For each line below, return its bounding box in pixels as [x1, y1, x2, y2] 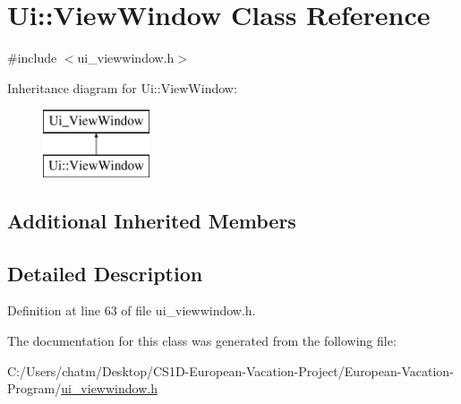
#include [7, 48, 57, 67]
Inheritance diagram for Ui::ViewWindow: [7, 78, 237, 97]
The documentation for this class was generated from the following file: [7, 331, 397, 350]
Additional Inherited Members [7, 206, 296, 234]
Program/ [7, 379, 62, 398]
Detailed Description [7, 259, 203, 287]
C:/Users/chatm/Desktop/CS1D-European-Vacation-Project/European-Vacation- [7, 361, 454, 380]
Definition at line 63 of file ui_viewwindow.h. [7, 301, 256, 320]
